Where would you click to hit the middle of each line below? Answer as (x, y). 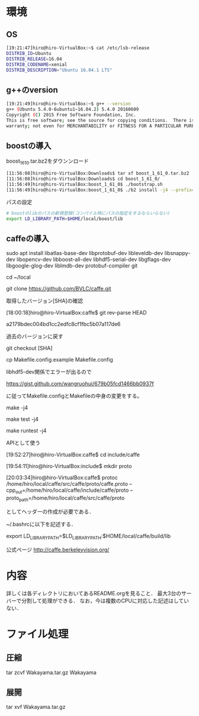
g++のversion (32, 90)
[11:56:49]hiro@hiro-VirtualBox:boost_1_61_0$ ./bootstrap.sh (84, 184)
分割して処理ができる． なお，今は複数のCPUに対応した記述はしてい (105, 601)
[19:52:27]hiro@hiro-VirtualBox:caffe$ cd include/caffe (73, 455)
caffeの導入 (28, 238)
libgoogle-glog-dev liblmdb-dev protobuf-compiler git (72, 266)
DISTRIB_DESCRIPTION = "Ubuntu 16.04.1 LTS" (59, 70)
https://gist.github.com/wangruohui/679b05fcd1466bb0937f (80, 384)
